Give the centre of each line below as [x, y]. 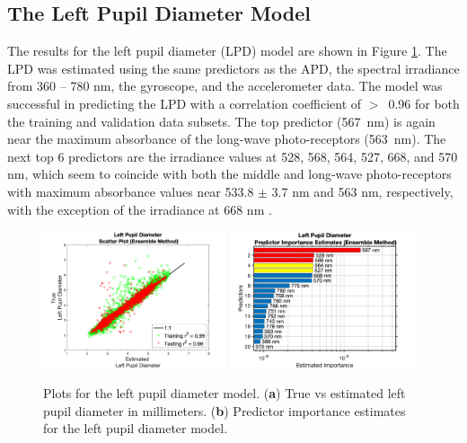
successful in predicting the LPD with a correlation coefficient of [185, 103]
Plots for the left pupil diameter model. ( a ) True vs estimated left [225, 393]
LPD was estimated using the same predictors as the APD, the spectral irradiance [233, 68]
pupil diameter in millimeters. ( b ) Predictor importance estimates [225, 410]
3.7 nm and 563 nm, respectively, [362, 191]
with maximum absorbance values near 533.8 [131, 191]
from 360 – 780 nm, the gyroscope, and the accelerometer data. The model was [225, 86]
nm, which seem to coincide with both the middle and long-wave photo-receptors [229, 174]
